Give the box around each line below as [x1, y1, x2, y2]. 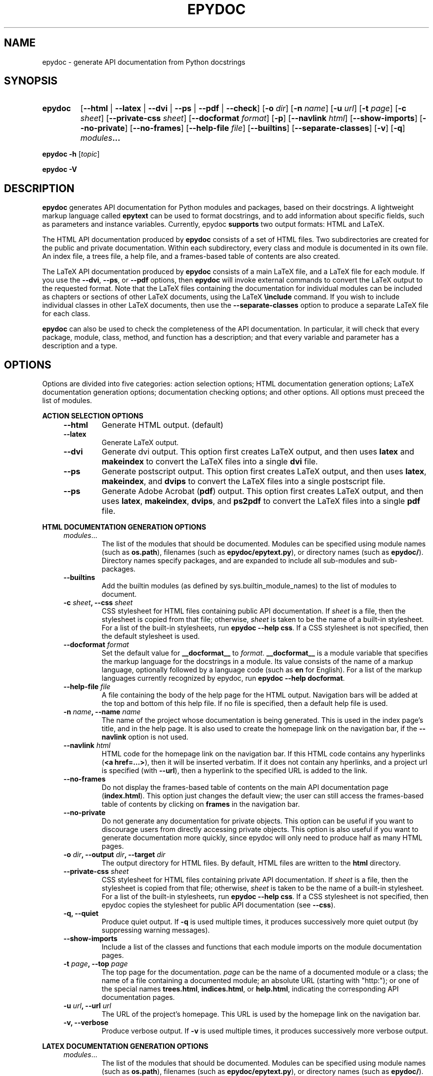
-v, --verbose [63, 1018, 109, 1027]
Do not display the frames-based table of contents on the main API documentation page [101, 783, 389, 792]
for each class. [42, 309, 90, 318]
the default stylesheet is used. [101, 632, 200, 641]
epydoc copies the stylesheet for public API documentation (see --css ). [101, 901, 336, 910]
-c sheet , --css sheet [63, 598, 133, 607]
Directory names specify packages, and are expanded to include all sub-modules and [101, 556, 381, 565]
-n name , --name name [63, 707, 141, 716]
